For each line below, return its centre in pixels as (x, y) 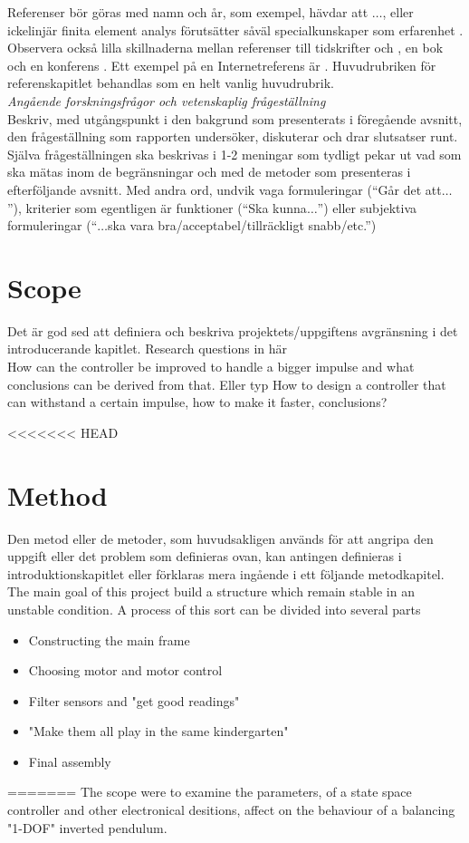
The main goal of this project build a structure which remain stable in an (211, 591)
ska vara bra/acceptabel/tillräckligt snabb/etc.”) (242, 225)
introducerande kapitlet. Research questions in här (147, 349)
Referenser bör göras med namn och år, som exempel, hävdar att (188, 12)
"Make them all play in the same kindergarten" (158, 731)
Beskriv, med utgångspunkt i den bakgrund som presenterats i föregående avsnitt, (235, 118)
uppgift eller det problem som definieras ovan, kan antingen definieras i (205, 556)
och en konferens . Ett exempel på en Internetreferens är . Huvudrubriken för (222, 65)
